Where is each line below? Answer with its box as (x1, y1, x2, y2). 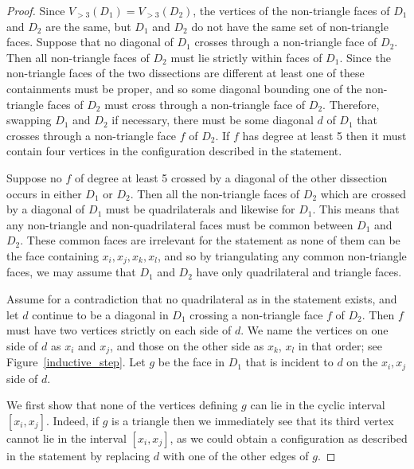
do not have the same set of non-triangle (191, 18, 389, 34)
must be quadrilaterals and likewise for (106, 201, 295, 217)
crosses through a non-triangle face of (194, 33, 377, 50)
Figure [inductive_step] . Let (6, 354, 146, 370)
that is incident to (245, 354, 334, 370)
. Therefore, (322, 96, 380, 112)
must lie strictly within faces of (170, 49, 322, 65)
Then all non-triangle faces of (6, 49, 150, 65)
